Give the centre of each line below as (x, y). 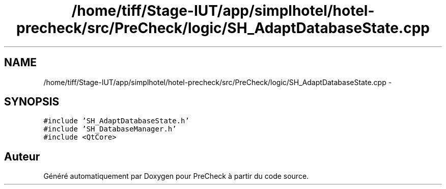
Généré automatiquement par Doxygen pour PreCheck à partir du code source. (176, 176)
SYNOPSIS (32, 102)
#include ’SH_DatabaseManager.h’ (110, 129)
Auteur (22, 156)
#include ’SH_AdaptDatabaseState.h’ (116, 121)
